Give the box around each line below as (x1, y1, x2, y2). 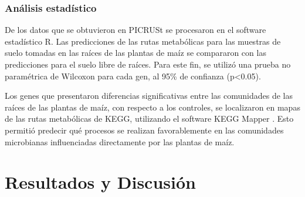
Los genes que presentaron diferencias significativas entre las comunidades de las (5, 89, 293, 102)
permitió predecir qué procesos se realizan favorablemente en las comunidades (5, 123, 284, 136)
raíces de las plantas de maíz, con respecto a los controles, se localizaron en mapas (5, 101, 300, 113)
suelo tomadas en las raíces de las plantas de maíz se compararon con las (5, 46, 266, 59)
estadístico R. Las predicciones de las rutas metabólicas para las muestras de (5, 35, 281, 47)
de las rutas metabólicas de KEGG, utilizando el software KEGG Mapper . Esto (5, 112, 294, 125)
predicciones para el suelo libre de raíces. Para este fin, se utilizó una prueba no (5, 58, 291, 70)
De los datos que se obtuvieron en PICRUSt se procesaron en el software (5, 24, 266, 36)
